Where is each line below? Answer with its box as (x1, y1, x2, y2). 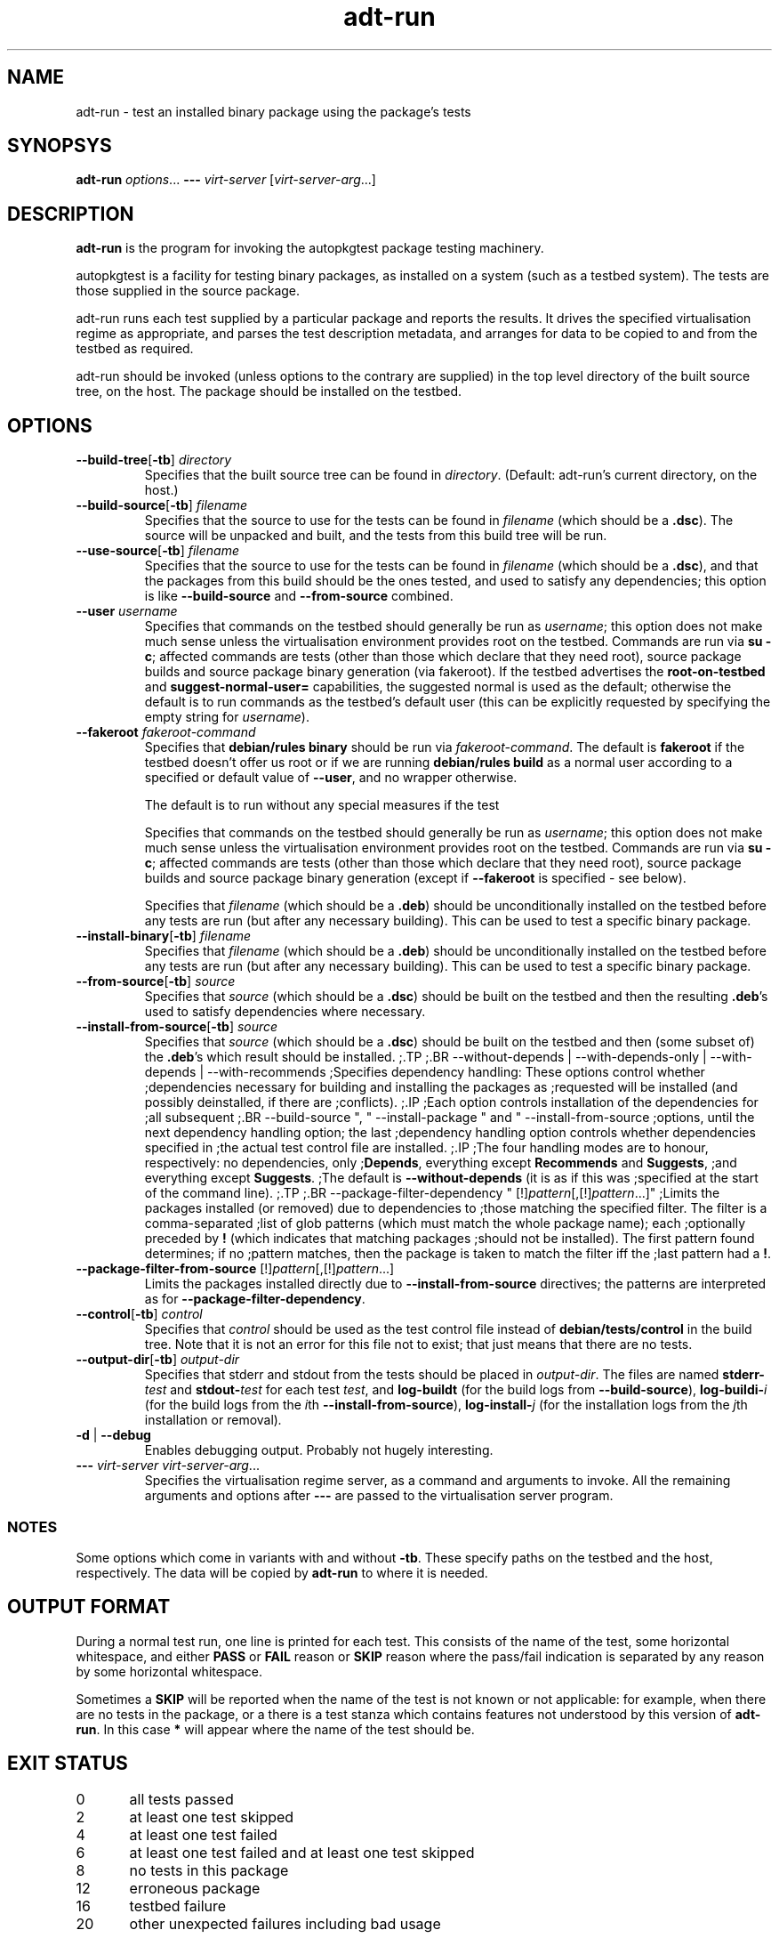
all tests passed (129, 1789, 234, 1808)
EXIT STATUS (7, 1752, 128, 1775)
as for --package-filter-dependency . (144, 1291, 365, 1307)
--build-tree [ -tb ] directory (76, 452, 232, 468)
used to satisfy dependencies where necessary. (144, 1004, 426, 1020)
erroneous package (129, 1878, 261, 1897)
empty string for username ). (144, 709, 309, 725)
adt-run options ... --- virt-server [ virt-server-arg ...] (76, 172, 376, 188)
